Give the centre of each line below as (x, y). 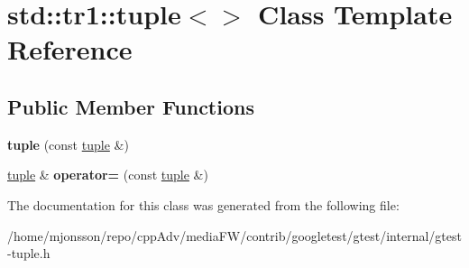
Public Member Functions (131, 106)
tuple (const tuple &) (68, 144)
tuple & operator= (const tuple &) (108, 175)
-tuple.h (29, 253)
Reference (70, 49)
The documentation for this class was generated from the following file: (203, 204)
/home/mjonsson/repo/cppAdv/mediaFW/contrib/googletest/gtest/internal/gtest (234, 235)
